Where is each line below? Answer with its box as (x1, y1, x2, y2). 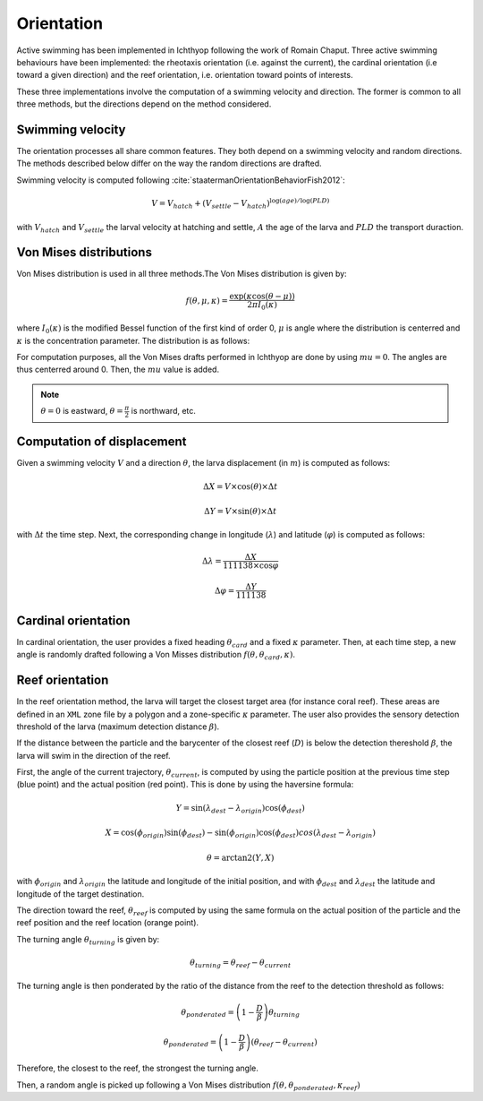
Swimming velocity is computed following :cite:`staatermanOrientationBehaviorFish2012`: (16, 175, 345, 185)
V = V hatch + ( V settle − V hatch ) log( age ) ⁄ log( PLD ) (150, 197, 330, 211)
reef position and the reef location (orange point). (16, 917, 199, 928)
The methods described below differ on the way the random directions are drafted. (16, 158, 322, 169)
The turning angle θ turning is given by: (16, 933, 160, 947)
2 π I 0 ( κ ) (247, 299, 277, 312)
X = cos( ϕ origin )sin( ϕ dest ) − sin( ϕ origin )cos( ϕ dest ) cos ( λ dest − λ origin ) (105, 828, 376, 839)
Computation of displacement (16, 434, 187, 450)
